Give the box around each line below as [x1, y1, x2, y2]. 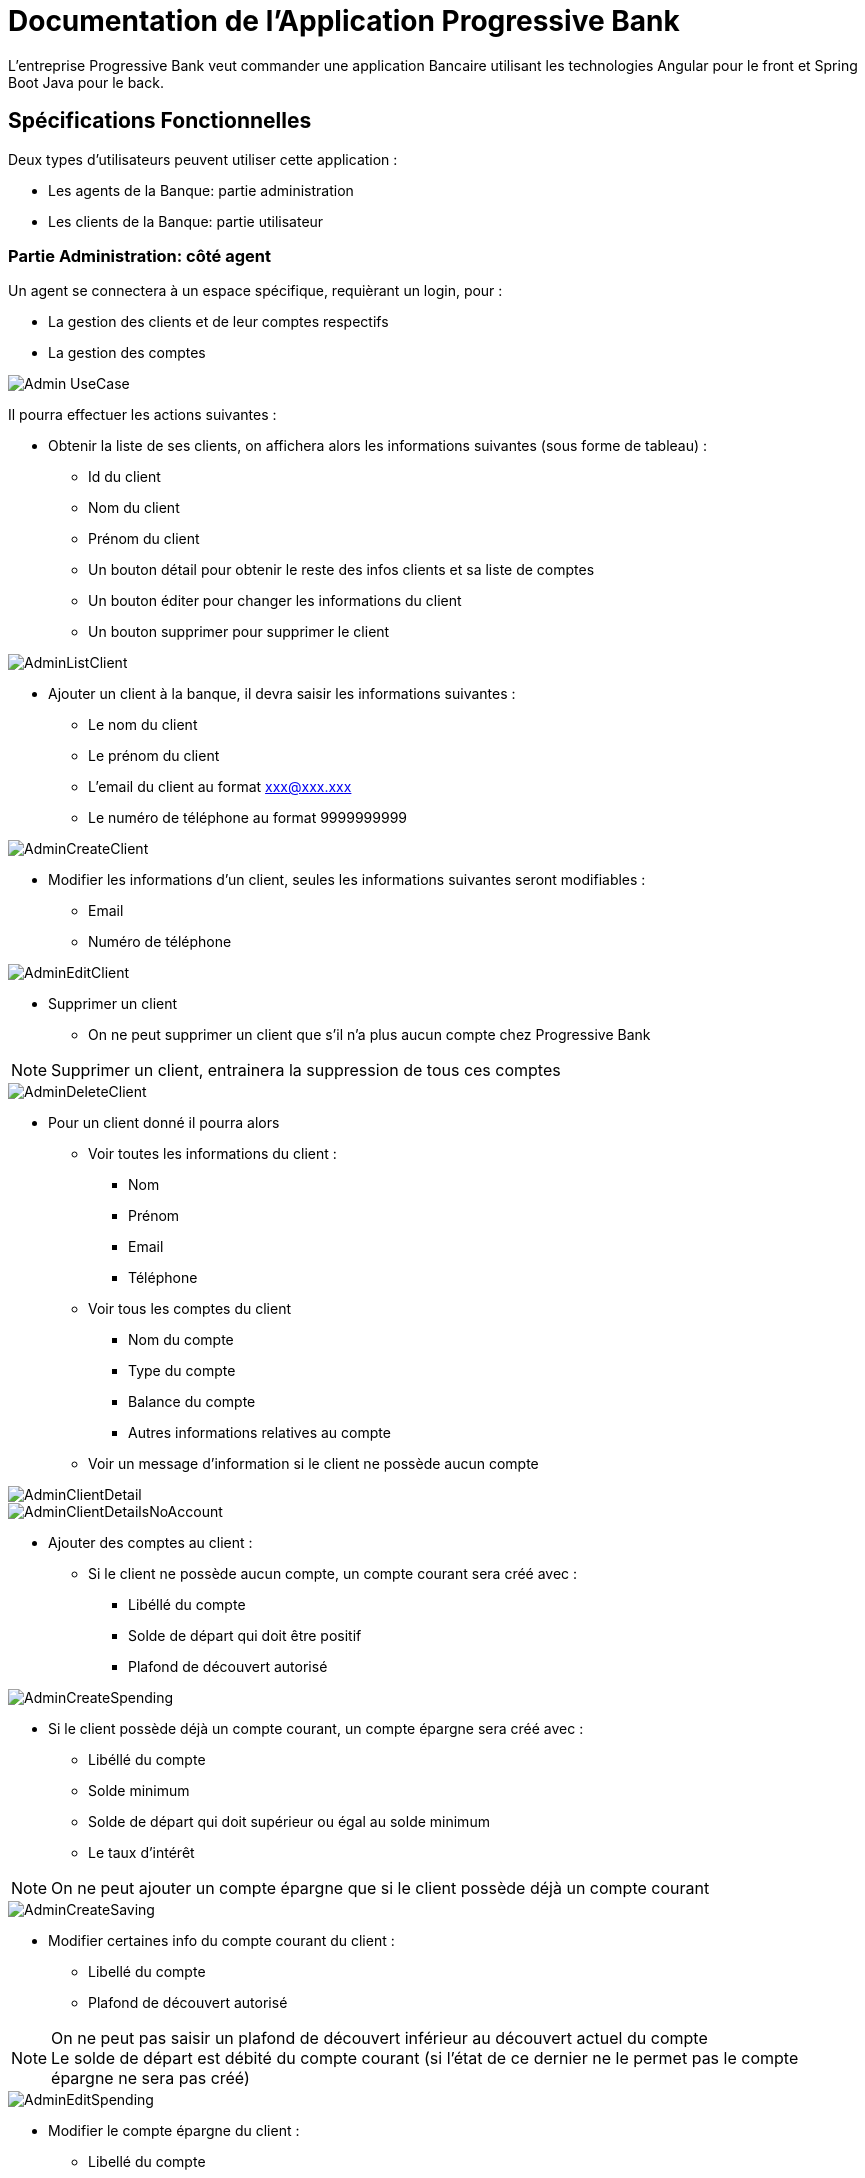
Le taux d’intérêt [88, 1844, 195, 1862]
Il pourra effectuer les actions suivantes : [8, 406, 277, 424]
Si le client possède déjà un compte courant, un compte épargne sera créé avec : [48, 1720, 584, 1738]
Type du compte [128, 1362, 236, 1380]
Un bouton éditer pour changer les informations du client [88, 592, 462, 610]
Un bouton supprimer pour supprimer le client [88, 623, 390, 641]
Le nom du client [88, 716, 198, 734]
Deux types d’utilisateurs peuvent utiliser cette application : [8, 150, 398, 168]
